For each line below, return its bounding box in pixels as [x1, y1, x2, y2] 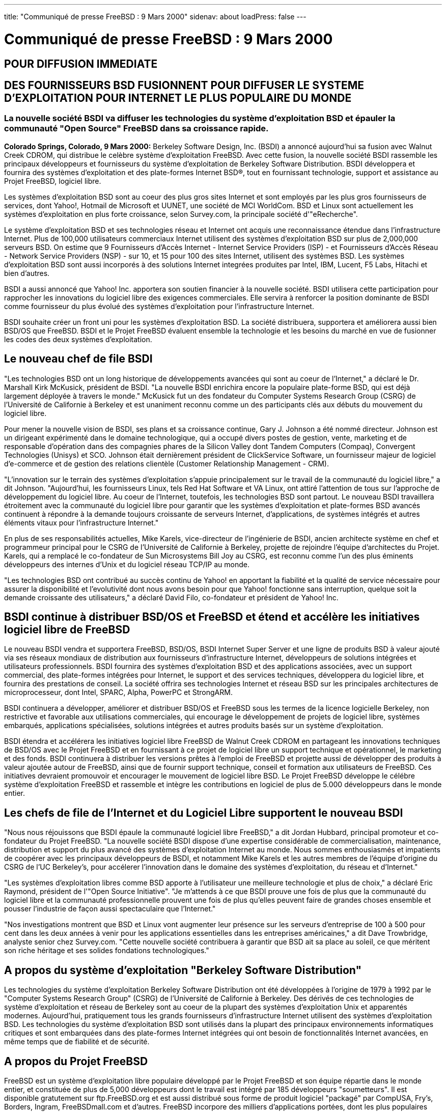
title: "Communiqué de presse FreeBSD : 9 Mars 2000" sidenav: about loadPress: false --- [4, 12, 306, 21]
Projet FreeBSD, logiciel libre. [4, 176, 101, 185]
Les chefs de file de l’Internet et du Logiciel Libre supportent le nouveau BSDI [4, 806, 403, 819]
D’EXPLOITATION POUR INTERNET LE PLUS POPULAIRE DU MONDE [4, 91, 352, 104]
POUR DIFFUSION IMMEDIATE [4, 57, 158, 70]
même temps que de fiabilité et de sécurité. [4, 1037, 150, 1046]
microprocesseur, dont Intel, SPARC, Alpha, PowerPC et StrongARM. [4, 688, 233, 697]
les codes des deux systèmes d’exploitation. [4, 335, 152, 344]
